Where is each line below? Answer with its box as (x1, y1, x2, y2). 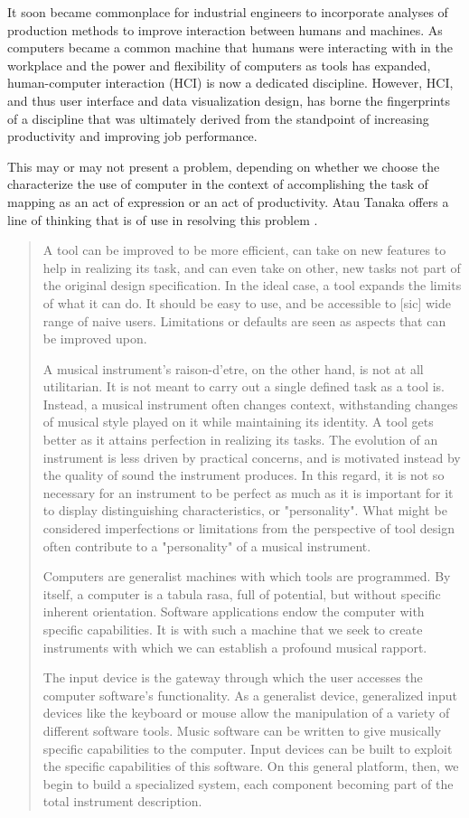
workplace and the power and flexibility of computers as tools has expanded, (7, 55, 431, 74)
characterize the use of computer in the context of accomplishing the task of (7, 174, 428, 193)
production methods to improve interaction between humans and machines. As (7, 20, 443, 39)
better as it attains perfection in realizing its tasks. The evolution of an (42, 430, 438, 449)
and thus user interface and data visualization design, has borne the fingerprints (7, 90, 450, 109)
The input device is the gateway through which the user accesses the (42, 668, 423, 687)
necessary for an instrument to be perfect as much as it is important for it (42, 483, 454, 502)
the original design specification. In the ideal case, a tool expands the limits (42, 276, 462, 295)
